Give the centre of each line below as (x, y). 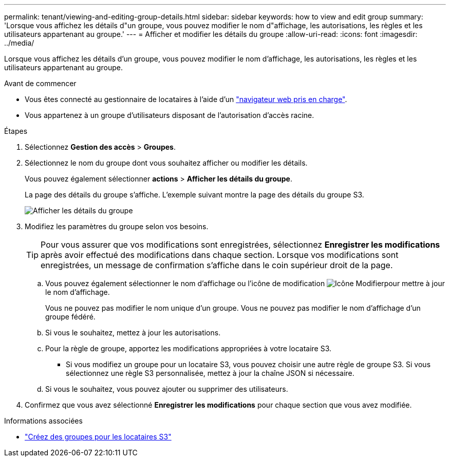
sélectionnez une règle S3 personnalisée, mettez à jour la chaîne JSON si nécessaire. (210, 373)
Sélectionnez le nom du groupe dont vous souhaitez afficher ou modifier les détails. (166, 163)
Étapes (16, 131)
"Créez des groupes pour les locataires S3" (98, 437)
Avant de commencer (40, 83)
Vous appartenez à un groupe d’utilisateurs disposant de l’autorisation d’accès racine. (170, 115)
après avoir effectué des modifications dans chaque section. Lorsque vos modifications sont (220, 255)
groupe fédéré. (70, 317)
